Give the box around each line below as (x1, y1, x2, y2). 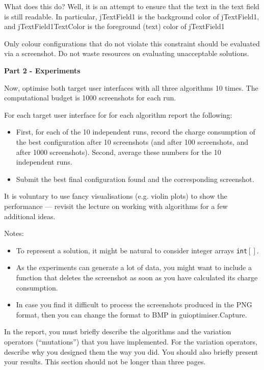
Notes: (4, 228, 24, 239)
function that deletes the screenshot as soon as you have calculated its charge (16, 272, 258, 282)
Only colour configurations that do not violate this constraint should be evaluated (4, 38, 260, 48)
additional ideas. (4, 210, 56, 221)
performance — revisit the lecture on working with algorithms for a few (4, 200, 228, 211)
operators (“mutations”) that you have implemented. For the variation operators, (4, 336, 257, 347)
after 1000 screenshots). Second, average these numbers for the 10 (16, 146, 221, 157)
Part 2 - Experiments (4, 65, 81, 75)
